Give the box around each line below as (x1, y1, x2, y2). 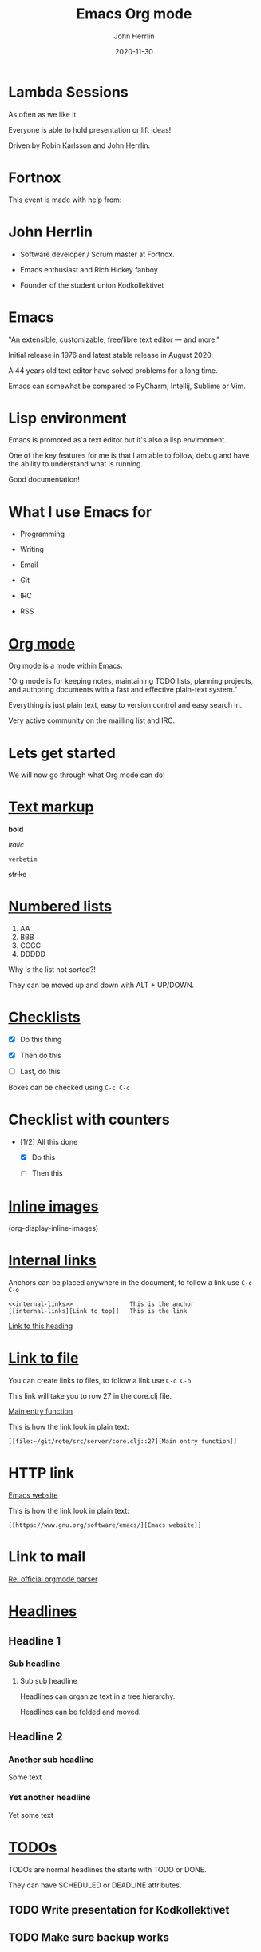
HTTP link (8, 1464, 74, 1482)
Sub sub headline (19, 1676, 77, 1685)
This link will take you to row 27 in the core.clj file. (8, 1391, 172, 1401)
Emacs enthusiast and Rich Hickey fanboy (19, 264, 158, 274)
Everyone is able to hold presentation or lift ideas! (8, 125, 172, 134)
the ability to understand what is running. (8, 459, 144, 469)
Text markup (8, 798, 94, 816)
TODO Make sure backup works (8, 1930, 169, 1944)
